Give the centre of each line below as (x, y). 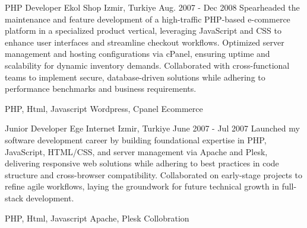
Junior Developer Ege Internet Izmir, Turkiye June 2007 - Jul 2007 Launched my (152, 128)
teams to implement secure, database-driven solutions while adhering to (135, 77)
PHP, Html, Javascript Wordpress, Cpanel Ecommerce (104, 108)
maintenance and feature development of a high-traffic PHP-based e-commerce (148, 19)
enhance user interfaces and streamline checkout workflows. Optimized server (145, 42)
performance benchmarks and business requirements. (101, 89)
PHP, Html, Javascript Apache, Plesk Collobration (97, 218)
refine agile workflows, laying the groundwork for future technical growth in (142, 186)
